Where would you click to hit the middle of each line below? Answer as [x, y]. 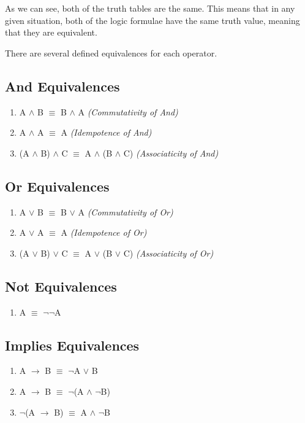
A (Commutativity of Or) [126, 211]
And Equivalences [62, 86]
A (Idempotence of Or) [104, 232]
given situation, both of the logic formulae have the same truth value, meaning [152, 20]
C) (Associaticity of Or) [168, 253]
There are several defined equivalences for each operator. [111, 52]
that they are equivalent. [51, 32]
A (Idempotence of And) [106, 132]
